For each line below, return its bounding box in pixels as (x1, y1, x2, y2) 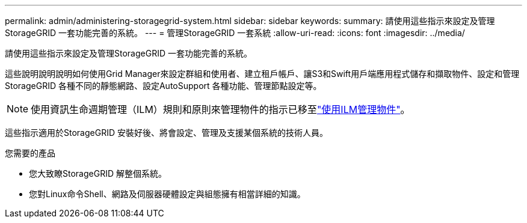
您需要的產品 (5, 148, 55, 158)
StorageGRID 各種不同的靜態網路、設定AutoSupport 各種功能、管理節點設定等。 (5, 81, 322, 91)
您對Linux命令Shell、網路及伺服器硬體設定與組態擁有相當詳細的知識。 (29, 189, 306, 199)
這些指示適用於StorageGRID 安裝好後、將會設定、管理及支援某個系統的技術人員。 (5, 127, 328, 138)
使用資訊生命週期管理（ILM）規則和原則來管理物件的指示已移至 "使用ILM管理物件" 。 (31, 103, 410, 115)
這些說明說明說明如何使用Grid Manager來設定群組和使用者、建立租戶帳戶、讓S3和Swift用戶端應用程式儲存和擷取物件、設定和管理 (5, 69, 520, 79)
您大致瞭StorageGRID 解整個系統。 (29, 168, 167, 179)
